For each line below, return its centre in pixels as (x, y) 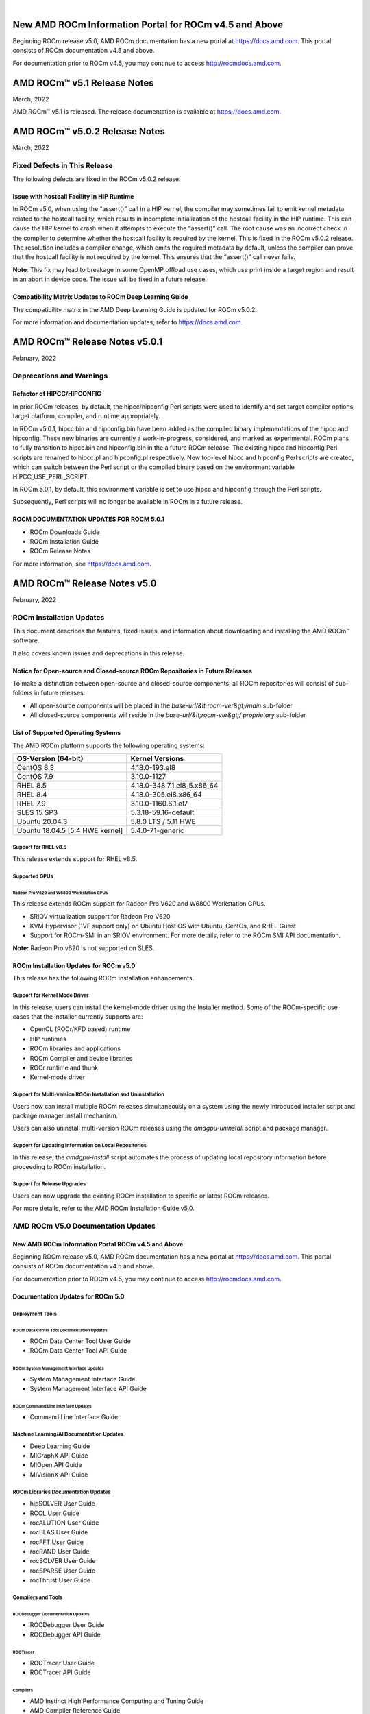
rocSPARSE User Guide (63, 1571)
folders (23, 693)
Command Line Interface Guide (74, 1417)
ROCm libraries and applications (75, 1048)
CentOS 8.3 (36, 768)
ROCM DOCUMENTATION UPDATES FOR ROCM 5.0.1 (88, 519)
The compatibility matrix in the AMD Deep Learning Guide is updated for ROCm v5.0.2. (135, 309)
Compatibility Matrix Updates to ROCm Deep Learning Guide (100, 297)
